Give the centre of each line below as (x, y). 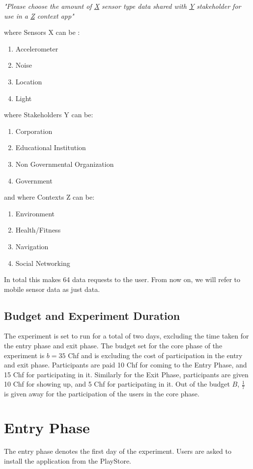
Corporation (34, 131)
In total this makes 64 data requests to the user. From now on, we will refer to (122, 279)
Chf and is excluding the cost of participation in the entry (155, 355)
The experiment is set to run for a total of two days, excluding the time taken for (126, 336)
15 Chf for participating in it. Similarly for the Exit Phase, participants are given (126, 374)
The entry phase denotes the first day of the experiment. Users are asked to (118, 451)
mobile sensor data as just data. (52, 289)
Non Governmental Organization (65, 164)
